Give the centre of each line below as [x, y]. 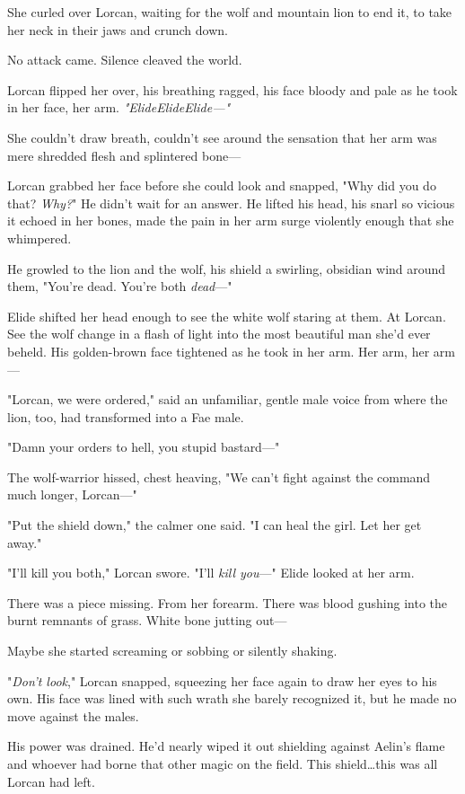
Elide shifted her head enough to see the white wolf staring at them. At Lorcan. [227, 316]
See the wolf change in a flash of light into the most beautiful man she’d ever [219, 334]
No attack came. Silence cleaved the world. [125, 60]
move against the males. [73, 715]
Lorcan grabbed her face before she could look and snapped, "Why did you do [222, 185]
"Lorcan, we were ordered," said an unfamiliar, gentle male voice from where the [228, 399]
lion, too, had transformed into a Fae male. [126, 416]
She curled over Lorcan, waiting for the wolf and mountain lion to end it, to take [230, 12]
